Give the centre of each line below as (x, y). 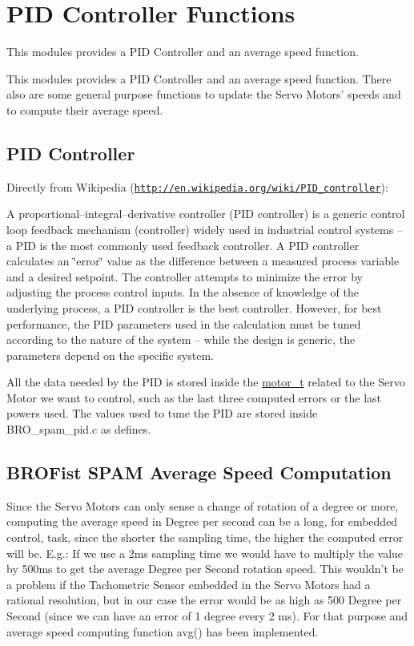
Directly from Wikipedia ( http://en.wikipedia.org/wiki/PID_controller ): (197, 186)
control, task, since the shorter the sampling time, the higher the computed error (205, 537)
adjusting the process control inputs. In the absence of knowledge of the (183, 292)
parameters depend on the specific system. (110, 355)
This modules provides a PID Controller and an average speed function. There (199, 78)
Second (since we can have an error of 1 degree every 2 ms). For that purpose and (207, 616)
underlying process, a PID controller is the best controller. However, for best (194, 307)
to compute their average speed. (85, 109)
